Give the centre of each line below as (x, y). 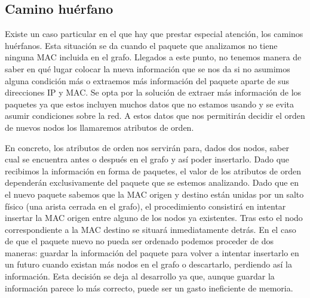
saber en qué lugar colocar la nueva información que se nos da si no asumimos (148, 68)
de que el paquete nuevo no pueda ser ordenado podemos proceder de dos (139, 241)
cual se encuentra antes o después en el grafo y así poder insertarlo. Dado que (147, 159)
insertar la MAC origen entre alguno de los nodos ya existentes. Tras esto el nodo (154, 218)
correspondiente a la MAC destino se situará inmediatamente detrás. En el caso (151, 229)
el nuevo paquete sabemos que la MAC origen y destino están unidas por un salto (154, 194)
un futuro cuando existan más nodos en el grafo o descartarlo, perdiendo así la (148, 264)
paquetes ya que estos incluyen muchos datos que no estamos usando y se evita (150, 104)
